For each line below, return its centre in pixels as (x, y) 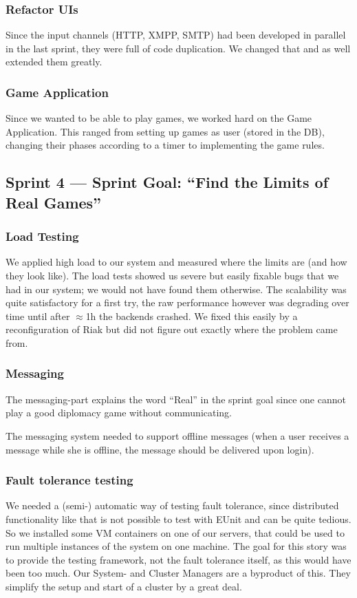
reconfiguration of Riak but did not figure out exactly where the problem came (172, 329)
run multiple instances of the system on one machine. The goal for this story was (176, 546)
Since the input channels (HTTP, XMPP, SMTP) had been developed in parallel (176, 35)
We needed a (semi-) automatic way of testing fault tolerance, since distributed (172, 505)
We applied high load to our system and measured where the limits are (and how (176, 262)
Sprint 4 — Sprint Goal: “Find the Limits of (167, 182)
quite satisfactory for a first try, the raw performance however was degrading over (177, 302)
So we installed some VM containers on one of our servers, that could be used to (175, 532)
